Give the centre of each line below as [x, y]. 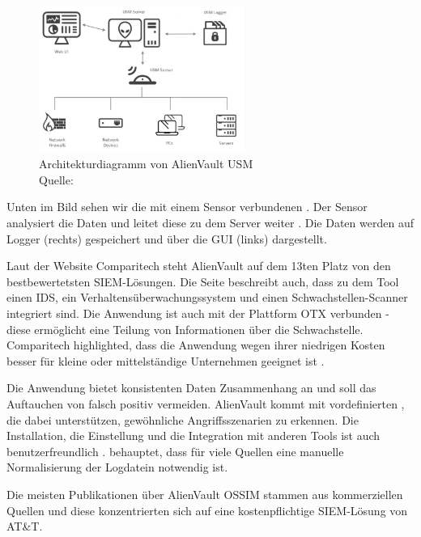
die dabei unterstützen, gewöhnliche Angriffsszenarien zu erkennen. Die [183, 419]
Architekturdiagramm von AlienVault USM [146, 164]
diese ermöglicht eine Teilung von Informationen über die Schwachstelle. [185, 329]
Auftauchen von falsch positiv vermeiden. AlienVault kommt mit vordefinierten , [206, 403]
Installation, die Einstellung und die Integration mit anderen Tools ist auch [193, 436]
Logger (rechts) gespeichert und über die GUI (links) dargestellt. [167, 238]
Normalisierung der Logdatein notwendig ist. [117, 467]
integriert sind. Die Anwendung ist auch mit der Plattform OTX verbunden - [198, 313]
